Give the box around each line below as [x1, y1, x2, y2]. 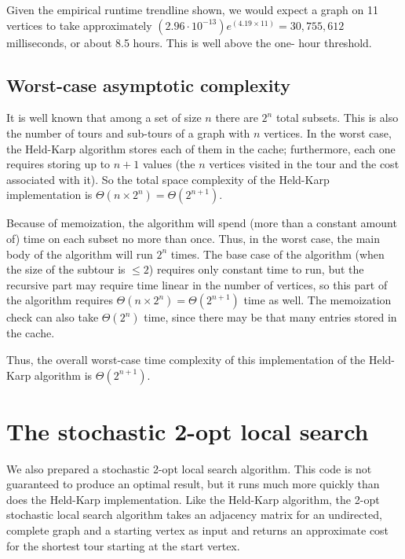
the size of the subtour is [6, 261, 126, 278]
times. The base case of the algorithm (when [170, 245, 385, 262]
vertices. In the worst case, [264, 124, 392, 141]
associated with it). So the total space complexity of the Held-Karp [6, 171, 330, 187]
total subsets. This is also [275, 109, 399, 126]
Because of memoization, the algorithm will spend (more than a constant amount [6, 215, 397, 231]
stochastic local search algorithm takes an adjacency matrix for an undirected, [6, 506, 382, 523]
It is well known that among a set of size [6, 109, 202, 126]
